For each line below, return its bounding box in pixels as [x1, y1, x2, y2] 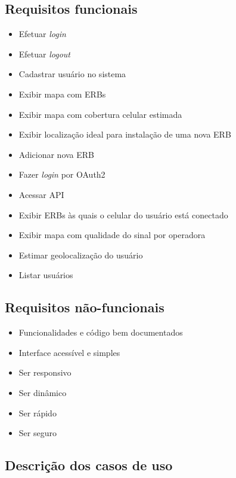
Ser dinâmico [18, 386, 67, 398]
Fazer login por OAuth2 [18, 168, 105, 181]
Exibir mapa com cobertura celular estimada [18, 108, 182, 120]
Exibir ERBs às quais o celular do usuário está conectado [18, 208, 228, 221]
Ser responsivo [18, 366, 72, 379]
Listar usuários [18, 269, 73, 281]
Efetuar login [18, 28, 66, 40]
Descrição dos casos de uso [5, 456, 173, 474]
